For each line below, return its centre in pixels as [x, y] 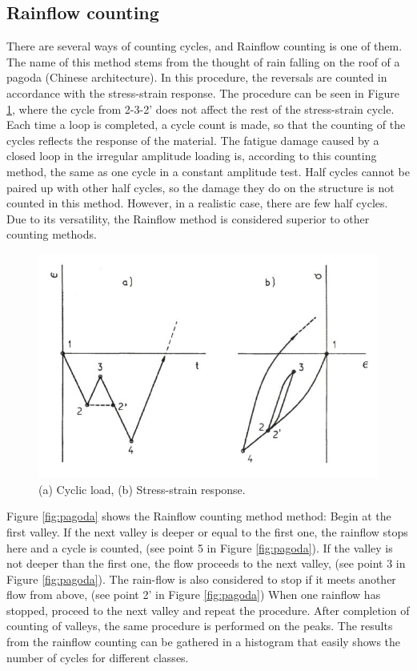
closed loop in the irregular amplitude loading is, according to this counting [192, 156]
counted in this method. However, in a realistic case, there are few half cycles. [197, 203]
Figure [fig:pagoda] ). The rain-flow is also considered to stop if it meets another [201, 579]
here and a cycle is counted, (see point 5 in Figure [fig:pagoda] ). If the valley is [200, 547]
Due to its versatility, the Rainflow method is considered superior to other [188, 218]
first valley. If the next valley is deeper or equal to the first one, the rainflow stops [207, 531]
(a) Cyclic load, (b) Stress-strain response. [142, 489]
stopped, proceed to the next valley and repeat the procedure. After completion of [208, 610]
